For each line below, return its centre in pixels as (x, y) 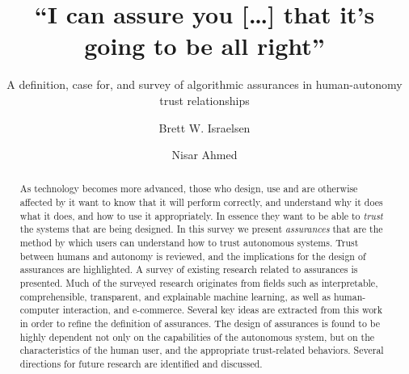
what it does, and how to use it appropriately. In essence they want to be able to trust (201, 215)
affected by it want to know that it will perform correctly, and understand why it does (201, 202)
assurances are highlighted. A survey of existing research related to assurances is (189, 269)
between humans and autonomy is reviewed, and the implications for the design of (193, 256)
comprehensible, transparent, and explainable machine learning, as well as (175, 296)
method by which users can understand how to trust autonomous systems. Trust (189, 243)
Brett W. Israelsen (204, 127)
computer (40, 310)
